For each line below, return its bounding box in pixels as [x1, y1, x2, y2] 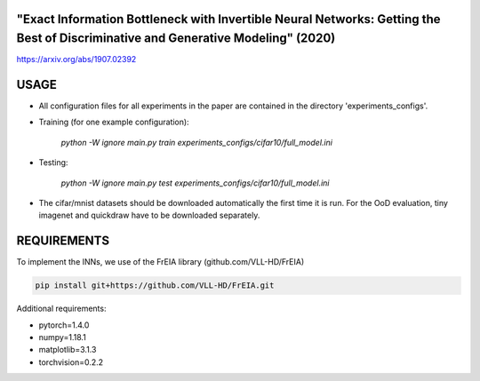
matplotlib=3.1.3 [38, 345, 97, 355]
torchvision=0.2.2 [38, 356, 104, 368]
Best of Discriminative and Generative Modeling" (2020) [16, 31, 336, 46]
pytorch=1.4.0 [38, 320, 90, 330]
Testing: [38, 157, 68, 168]
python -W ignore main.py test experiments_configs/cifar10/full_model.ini [60, 178, 330, 188]
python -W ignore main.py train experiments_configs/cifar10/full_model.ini [60, 137, 333, 147]
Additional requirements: [16, 303, 107, 314]
